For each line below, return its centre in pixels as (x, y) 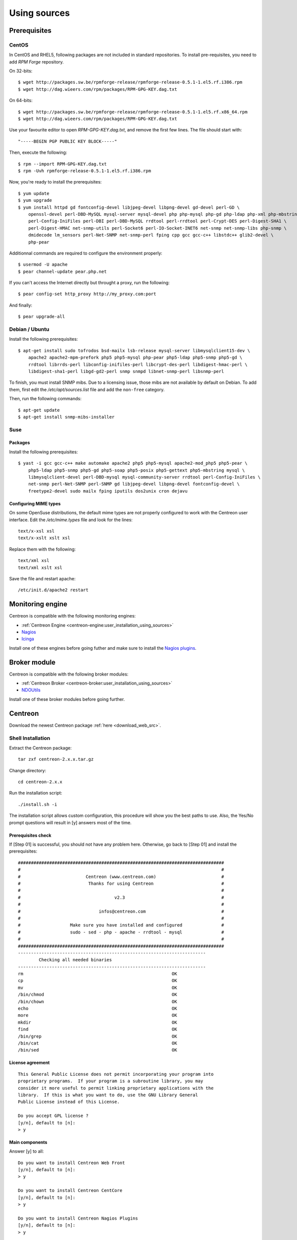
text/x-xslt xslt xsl (44, 538)
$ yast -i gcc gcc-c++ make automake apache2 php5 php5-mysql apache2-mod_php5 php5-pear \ (133, 463)
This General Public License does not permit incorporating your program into (116, 1074)
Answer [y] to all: (26, 1151)
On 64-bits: (21, 100)
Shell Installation (30, 738)
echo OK (98, 1009)
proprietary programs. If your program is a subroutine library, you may (111, 1081)
